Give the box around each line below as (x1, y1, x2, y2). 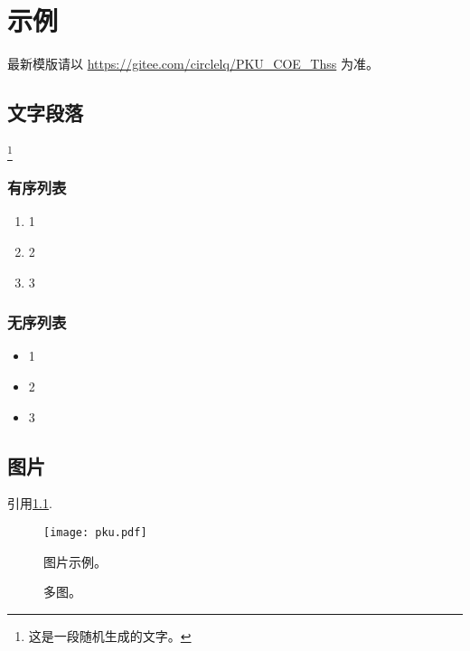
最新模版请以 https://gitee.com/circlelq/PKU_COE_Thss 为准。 (7, 54, 379, 73)
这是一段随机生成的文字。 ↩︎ (28, 626, 192, 645)
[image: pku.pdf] (43, 526, 147, 540)
